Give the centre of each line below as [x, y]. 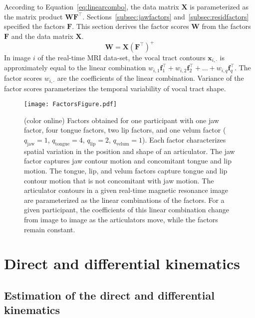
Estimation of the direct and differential [109, 295]
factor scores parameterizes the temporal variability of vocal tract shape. [115, 88]
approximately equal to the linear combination [75, 68]
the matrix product [33, 16]
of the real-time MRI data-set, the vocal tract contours [122, 57]
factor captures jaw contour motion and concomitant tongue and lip [128, 161]
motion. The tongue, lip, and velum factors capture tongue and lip [126, 170]
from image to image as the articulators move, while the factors [121, 219]
